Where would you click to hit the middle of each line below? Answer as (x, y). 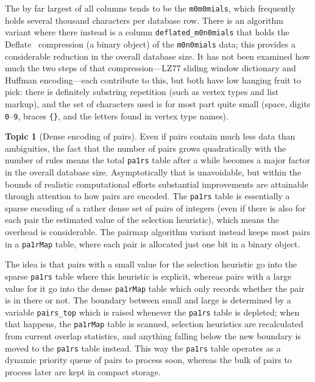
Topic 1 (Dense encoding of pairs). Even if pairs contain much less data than (150, 136)
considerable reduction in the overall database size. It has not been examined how (157, 56)
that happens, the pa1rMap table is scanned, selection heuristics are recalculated (154, 324)
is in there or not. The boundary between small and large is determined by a (148, 300)
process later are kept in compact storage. (83, 371)
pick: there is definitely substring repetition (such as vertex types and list (142, 92)
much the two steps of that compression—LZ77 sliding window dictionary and (150, 68)
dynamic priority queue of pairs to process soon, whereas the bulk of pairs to (148, 360)
